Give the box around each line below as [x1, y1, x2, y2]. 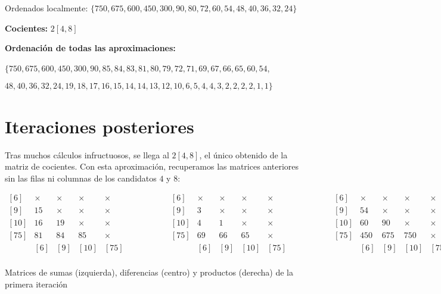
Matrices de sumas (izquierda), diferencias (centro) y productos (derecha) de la [5, 266, 293, 279]
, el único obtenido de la [199, 148, 288, 161]
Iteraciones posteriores [5, 114, 194, 138]
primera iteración [5, 278, 68, 290]
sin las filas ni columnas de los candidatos [5, 171, 157, 184]
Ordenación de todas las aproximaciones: [5, 42, 176, 54]
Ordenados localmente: [5, 2, 88, 14]
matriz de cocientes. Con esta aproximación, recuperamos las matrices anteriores [5, 160, 299, 173]
